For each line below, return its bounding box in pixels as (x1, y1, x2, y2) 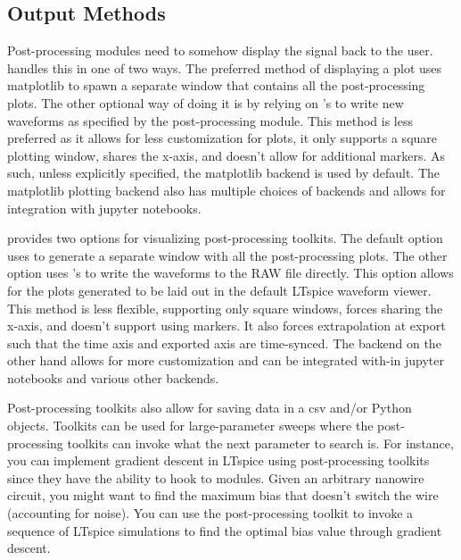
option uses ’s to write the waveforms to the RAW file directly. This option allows (7, 263, 454, 282)
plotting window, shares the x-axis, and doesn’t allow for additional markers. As (7, 146, 446, 164)
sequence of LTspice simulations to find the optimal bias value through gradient (7, 521, 442, 539)
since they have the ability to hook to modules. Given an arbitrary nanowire (7, 468, 424, 487)
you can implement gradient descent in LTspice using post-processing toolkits (7, 451, 430, 470)
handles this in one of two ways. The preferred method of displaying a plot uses (7, 58, 442, 77)
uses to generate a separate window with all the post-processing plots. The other (7, 246, 448, 264)
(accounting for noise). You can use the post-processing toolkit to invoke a (7, 504, 414, 522)
